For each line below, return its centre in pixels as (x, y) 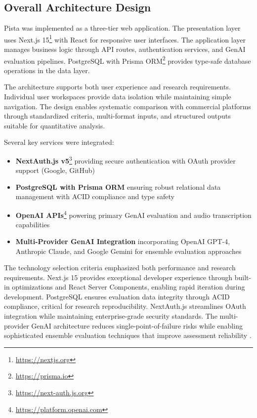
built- (243, 277)
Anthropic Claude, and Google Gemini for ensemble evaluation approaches (128, 251)
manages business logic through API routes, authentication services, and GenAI (125, 49)
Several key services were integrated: (59, 142)
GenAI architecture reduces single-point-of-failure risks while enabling (137, 325)
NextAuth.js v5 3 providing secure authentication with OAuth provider (126, 160)
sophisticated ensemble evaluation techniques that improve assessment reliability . (128, 335)
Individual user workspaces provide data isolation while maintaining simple (118, 97)
